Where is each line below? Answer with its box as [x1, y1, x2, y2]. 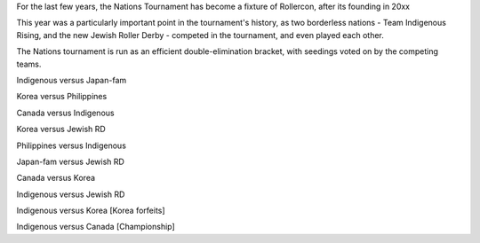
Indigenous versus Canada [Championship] [16, 222, 175, 232]
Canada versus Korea [16, 173, 96, 184]
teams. [16, 59, 42, 69]
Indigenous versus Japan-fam [16, 74, 127, 85]
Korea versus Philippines [16, 91, 108, 102]
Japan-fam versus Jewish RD [16, 156, 124, 167]
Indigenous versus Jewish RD [16, 189, 125, 200]
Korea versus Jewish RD [16, 124, 106, 135]
